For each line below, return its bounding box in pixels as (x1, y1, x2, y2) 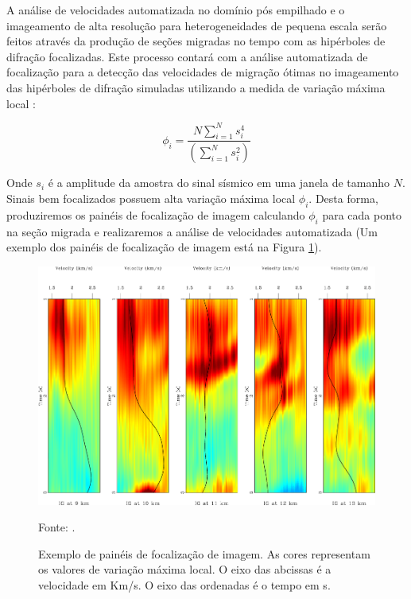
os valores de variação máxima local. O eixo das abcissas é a (38, 561, 332, 578)
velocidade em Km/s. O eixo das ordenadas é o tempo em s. (38, 576, 331, 593)
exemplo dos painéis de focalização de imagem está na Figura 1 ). (6, 239, 322, 255)
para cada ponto (322, 206, 402, 223)
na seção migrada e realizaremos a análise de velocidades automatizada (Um (6, 223, 378, 239)
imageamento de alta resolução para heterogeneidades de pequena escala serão (6, 17, 387, 33)
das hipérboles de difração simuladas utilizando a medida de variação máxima (6, 79, 386, 95)
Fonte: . (38, 519, 76, 535)
